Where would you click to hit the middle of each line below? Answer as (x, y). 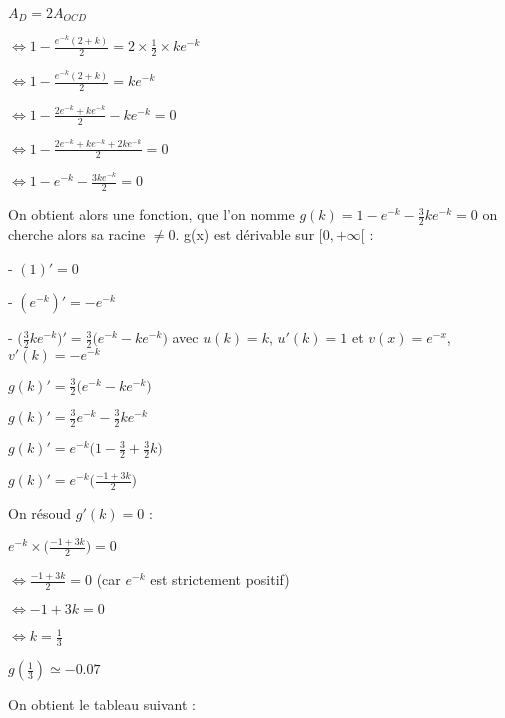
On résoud (40, 513)
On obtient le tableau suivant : (102, 704)
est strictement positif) (220, 579)
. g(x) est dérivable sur (245, 234)
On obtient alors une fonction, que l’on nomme (151, 214)
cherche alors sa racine (77, 234)
